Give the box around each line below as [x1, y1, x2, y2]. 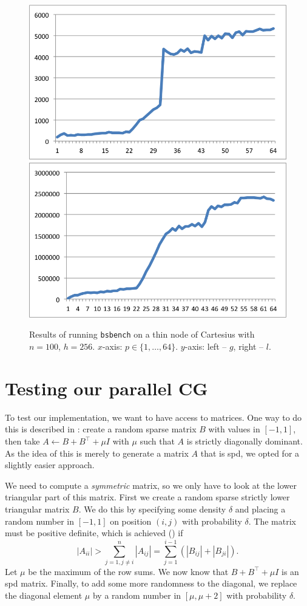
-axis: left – [184, 340, 227, 353]
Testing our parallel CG [5, 375, 208, 400]
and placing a [235, 502, 286, 515]
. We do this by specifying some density [78, 502, 226, 515]
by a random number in [92, 589, 181, 602]
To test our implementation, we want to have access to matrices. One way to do [5, 410, 302, 423]
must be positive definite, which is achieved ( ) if [5, 526, 183, 539]
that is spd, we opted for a [200, 446, 300, 459]
